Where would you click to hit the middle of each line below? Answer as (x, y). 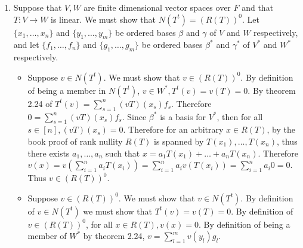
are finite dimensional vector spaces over (157, 7)
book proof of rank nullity (75, 141)
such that (123, 153)
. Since (134, 116)
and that (258, 7)
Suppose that (38, 7)
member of (47, 236)
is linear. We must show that (103, 19)
